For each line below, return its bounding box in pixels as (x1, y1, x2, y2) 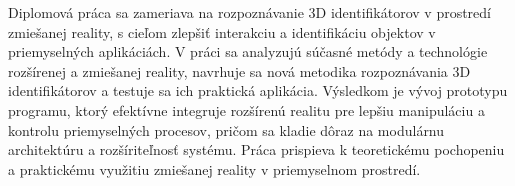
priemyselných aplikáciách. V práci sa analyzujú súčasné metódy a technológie (8, 41, 488, 62)
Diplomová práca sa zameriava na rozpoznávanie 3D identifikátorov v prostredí (8, 2, 491, 22)
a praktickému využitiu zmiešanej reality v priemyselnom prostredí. (8, 158, 421, 179)
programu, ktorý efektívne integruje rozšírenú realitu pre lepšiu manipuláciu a (8, 99, 485, 120)
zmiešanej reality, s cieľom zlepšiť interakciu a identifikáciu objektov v (8, 21, 436, 42)
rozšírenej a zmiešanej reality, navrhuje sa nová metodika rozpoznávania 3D (8, 60, 471, 81)
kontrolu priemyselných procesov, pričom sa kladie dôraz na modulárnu (8, 119, 445, 140)
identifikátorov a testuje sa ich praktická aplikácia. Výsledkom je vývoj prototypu (8, 80, 508, 101)
